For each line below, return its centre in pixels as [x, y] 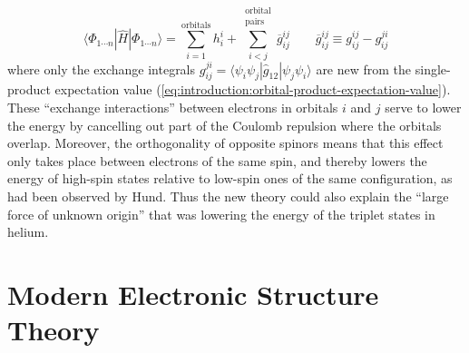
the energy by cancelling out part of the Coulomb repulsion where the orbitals [225, 125]
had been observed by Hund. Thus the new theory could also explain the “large [228, 196]
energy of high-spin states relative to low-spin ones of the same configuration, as [230, 178]
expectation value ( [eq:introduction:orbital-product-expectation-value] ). [253, 89]
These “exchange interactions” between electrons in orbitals [173, 107]
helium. [28, 232]
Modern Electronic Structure [193, 294]
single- [433, 69]
